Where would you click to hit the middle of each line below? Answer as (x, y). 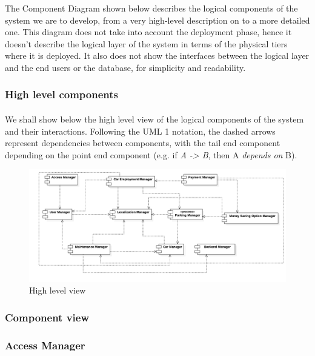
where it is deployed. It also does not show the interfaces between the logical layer (157, 55)
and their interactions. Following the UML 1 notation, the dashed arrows (140, 131)
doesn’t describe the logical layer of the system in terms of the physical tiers (146, 43)
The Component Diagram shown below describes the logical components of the (151, 8)
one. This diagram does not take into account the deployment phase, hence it (148, 32)
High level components (61, 94)
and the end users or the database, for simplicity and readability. (125, 67)
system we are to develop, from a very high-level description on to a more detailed (157, 20)
